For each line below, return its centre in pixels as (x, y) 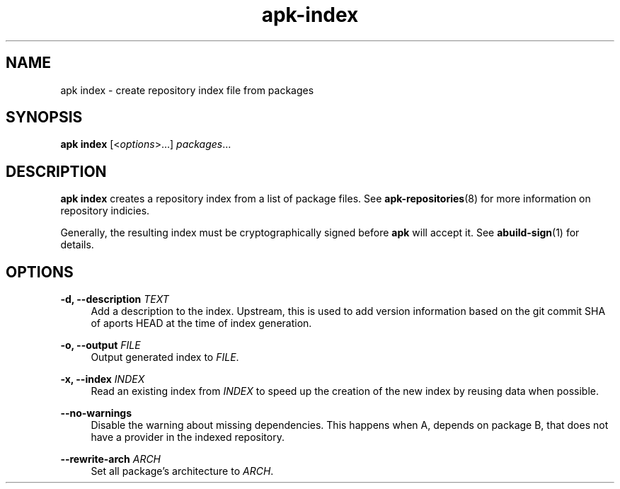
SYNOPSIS (44, 117)
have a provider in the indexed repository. (188, 437)
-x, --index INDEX (103, 379)
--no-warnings (96, 413)
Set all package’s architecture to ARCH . (182, 471)
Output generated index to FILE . (165, 357)
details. (77, 245)
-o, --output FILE (101, 345)
